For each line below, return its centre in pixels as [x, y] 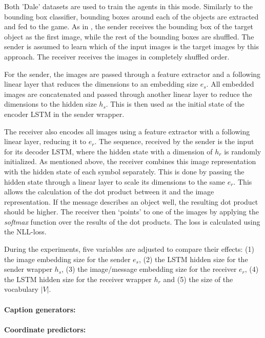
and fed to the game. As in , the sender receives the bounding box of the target [129, 26]
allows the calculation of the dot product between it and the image [109, 192]
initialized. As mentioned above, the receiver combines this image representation [130, 161]
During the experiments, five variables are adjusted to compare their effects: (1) [129, 249]
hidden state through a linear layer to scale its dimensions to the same [115, 181]
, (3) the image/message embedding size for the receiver [149, 269]
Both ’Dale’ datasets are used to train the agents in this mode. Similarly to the [129, 6]
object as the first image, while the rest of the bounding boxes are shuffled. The [129, 36]
